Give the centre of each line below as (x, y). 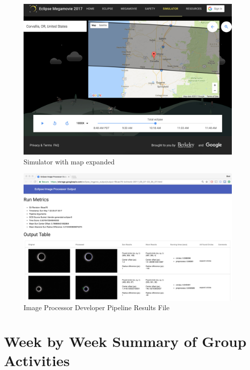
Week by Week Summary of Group (125, 341)
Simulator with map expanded (69, 161)
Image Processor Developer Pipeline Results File (97, 307)
